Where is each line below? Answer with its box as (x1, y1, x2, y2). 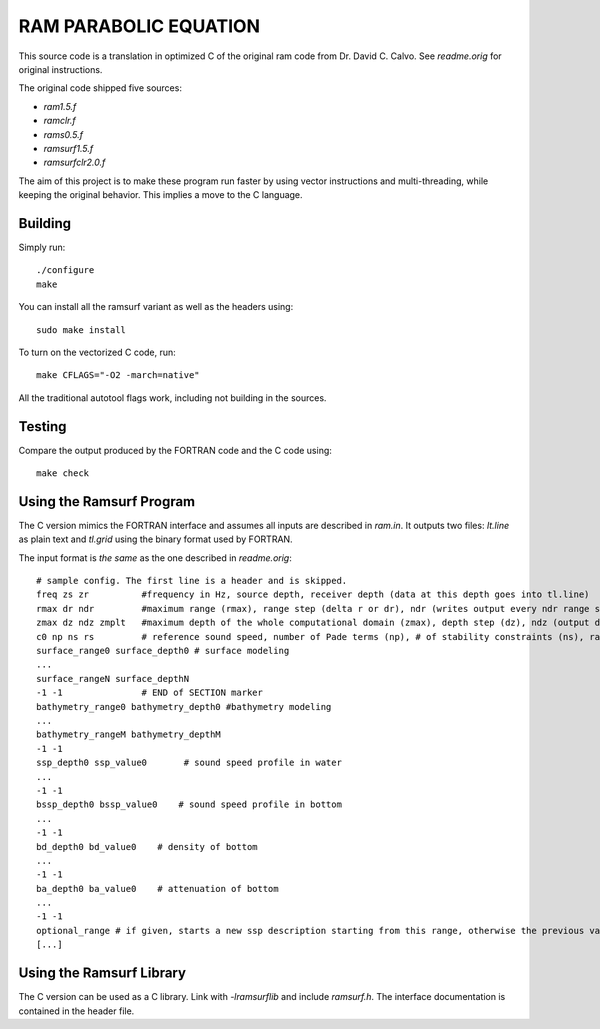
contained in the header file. (18, 1005, 135, 1017)
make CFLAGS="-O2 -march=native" (36, 370, 200, 381)
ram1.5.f (43, 100, 77, 112)
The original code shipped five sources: (18, 82, 182, 94)
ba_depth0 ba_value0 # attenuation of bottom (36, 883, 279, 894)
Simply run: (18, 241, 66, 253)
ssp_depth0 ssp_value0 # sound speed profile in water (36, 757, 342, 769)
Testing (18, 418, 67, 435)
